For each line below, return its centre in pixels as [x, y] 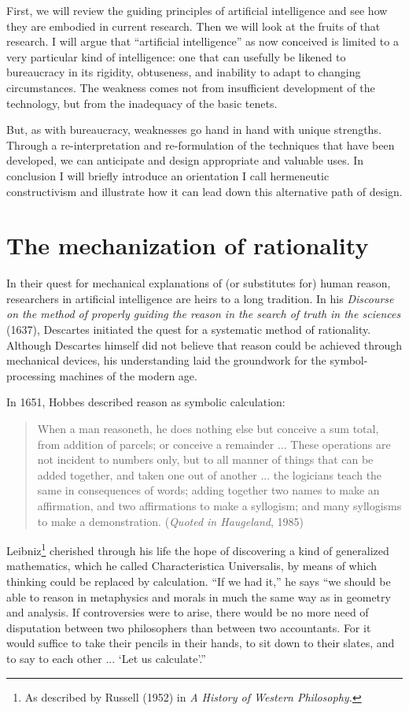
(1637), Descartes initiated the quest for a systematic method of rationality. [189, 330]
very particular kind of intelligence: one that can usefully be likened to [176, 56]
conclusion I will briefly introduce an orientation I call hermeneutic [168, 175]
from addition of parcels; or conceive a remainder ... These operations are [214, 444]
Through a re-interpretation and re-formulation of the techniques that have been [201, 144]
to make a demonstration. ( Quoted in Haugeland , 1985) [170, 521]
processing [31, 375]
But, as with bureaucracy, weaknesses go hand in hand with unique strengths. [194, 130]
